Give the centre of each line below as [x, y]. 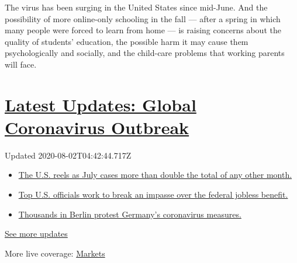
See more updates [36, 234]
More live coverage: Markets [55, 253]
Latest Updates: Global [101, 104]
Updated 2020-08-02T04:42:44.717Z [68, 155]
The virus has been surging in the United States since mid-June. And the [136, 7]
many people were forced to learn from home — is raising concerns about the [143, 30]
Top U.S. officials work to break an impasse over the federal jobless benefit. [153, 194]
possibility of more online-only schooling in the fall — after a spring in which [143, 18]
